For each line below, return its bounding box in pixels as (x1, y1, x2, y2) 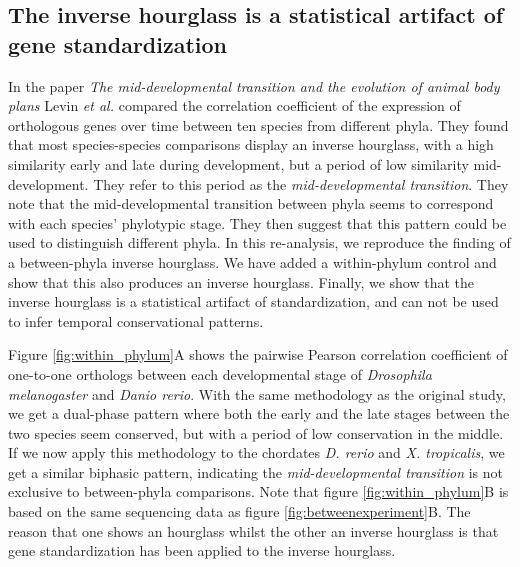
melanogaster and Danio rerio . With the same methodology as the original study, (8, 383, 506, 404)
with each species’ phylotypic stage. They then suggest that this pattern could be (8, 212, 507, 233)
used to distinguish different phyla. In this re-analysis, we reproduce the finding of (8, 232, 511, 253)
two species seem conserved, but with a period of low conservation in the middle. (8, 422, 504, 443)
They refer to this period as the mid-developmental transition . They (93, 173, 509, 194)
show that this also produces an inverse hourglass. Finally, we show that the (8, 271, 475, 292)
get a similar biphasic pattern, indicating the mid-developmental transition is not (8, 461, 503, 482)
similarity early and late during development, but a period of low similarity (8, 153, 469, 174)
